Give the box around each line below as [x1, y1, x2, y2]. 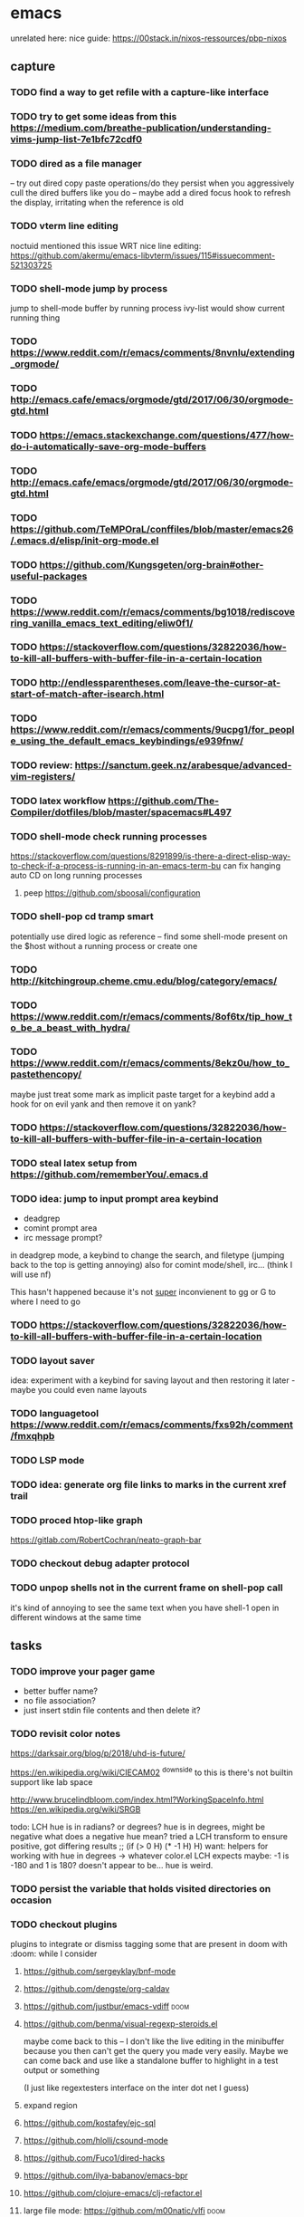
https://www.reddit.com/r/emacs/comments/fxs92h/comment [10, 1418, 293, 1431]
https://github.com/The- [108, 795, 220, 808]
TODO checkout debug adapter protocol [10, 1557, 190, 1569]
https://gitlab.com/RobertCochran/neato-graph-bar [10, 1534, 202, 1546]
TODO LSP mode [10, 1454, 85, 1467]
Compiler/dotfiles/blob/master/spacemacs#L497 [10, 806, 232, 819]
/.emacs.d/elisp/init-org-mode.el [10, 533, 159, 546]
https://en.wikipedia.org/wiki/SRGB [10, 1804, 141, 1815]
